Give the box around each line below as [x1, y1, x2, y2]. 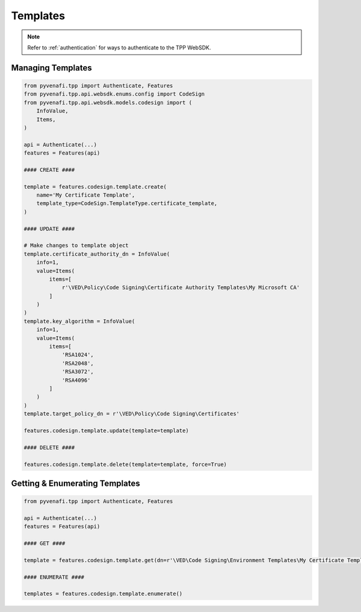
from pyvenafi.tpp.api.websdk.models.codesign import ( [23, 99, 193, 106]
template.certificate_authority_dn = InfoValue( [23, 250, 170, 257]
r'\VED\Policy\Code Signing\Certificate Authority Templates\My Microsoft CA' [61, 284, 300, 291]
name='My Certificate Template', [36, 192, 135, 198]
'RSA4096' [61, 376, 91, 384]
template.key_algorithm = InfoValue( [23, 317, 135, 325]
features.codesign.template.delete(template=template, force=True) [23, 461, 227, 468]
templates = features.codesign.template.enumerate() [23, 590, 183, 598]
